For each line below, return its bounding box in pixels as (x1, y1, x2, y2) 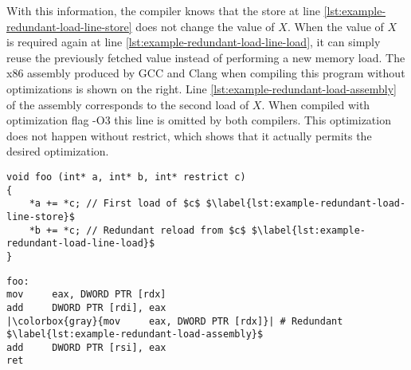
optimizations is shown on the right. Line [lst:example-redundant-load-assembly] (6, 80, 397, 96)
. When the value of (287, 18, 384, 34)
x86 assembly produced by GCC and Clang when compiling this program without (6, 65, 405, 81)
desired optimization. (6, 143, 109, 159)
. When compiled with (261, 96, 370, 112)
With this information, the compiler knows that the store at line (6, 2, 320, 18)
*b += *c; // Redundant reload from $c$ (29, 224, 246, 236)
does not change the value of (135, 18, 275, 34)
